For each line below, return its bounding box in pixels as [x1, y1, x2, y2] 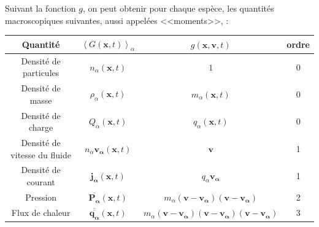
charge [28, 121, 53, 134]
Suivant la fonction [5, 2, 76, 14]
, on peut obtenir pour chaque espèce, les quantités [82, 2, 274, 14]
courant [26, 175, 55, 188]
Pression [25, 190, 57, 203]
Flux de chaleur [11, 206, 71, 219]
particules [23, 66, 60, 79]
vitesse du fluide [10, 148, 71, 161]
